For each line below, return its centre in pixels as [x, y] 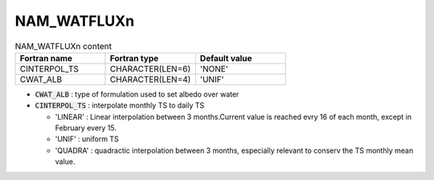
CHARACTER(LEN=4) [150, 79]
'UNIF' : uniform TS [87, 139]
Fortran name [46, 58]
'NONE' [214, 68]
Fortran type [134, 58]
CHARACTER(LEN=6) [150, 68]
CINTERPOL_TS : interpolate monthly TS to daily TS [120, 105]
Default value [226, 58]
